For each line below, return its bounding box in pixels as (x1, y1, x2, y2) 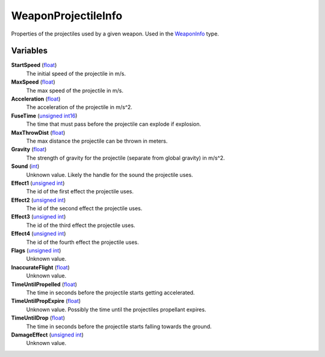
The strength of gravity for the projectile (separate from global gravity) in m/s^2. (26, 154, 225, 161)
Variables (11, 46, 48, 56)
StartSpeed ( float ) (11, 61, 57, 69)
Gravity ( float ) (11, 146, 47, 153)
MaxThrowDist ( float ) (11, 129, 66, 136)
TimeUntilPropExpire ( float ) (11, 297, 81, 305)
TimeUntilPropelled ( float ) (11, 281, 78, 288)
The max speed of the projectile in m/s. (26, 87, 123, 94)
